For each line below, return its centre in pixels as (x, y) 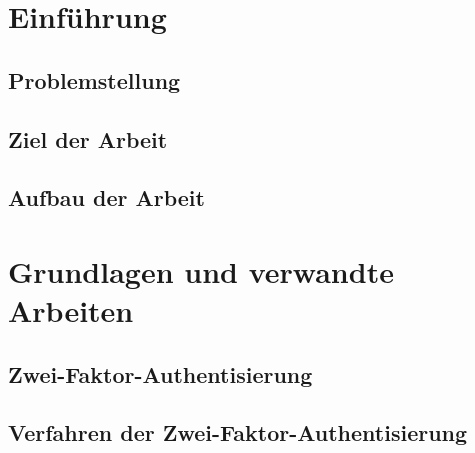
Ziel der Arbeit (88, 138)
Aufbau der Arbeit (106, 197)
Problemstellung (94, 79)
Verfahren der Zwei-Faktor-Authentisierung (238, 432)
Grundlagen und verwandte (201, 270)
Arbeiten (71, 310)
